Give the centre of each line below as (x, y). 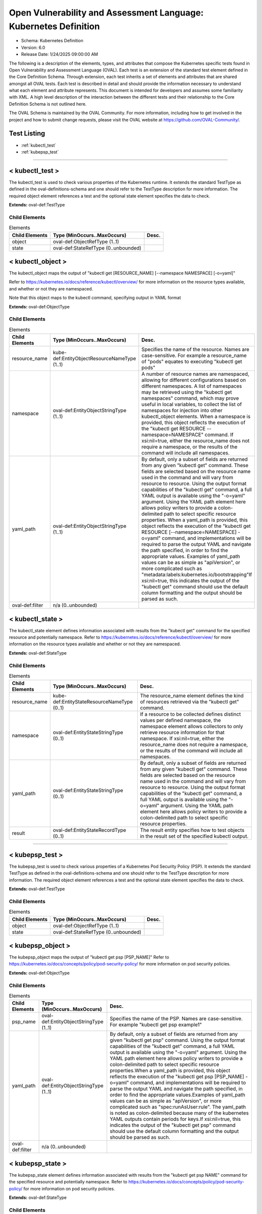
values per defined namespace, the (180, 720)
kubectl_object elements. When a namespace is (196, 417)
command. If (219, 435)
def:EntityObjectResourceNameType (94, 358)
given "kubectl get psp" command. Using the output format (177, 1040)
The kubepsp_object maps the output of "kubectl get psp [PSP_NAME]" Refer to (89, 957)
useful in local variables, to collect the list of (192, 405)
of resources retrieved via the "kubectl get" (189, 702)
